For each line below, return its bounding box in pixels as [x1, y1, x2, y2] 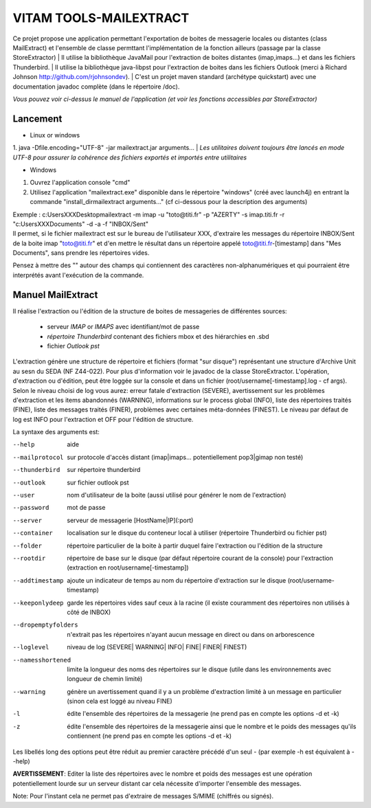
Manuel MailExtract [12, 289, 98, 300]
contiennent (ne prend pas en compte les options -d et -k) [67, 732, 232, 740]
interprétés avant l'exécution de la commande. [12, 271, 144, 279]
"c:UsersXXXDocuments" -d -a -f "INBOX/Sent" [12, 220, 149, 228]
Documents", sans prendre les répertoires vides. [12, 249, 150, 257]
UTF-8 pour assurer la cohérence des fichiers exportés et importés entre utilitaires [12, 153, 247, 161]
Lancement [12, 113, 63, 124]
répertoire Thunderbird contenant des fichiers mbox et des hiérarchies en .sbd [47, 332, 269, 340]
